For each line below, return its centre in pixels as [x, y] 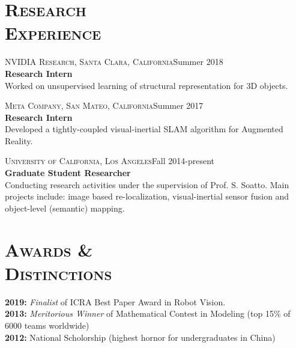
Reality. [19, 140]
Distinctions [59, 273]
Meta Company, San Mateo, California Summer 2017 [104, 105]
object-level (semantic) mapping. [65, 208]
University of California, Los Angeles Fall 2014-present [110, 161]
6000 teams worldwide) [47, 325]
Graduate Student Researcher [68, 173]
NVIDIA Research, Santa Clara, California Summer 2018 [114, 62]
